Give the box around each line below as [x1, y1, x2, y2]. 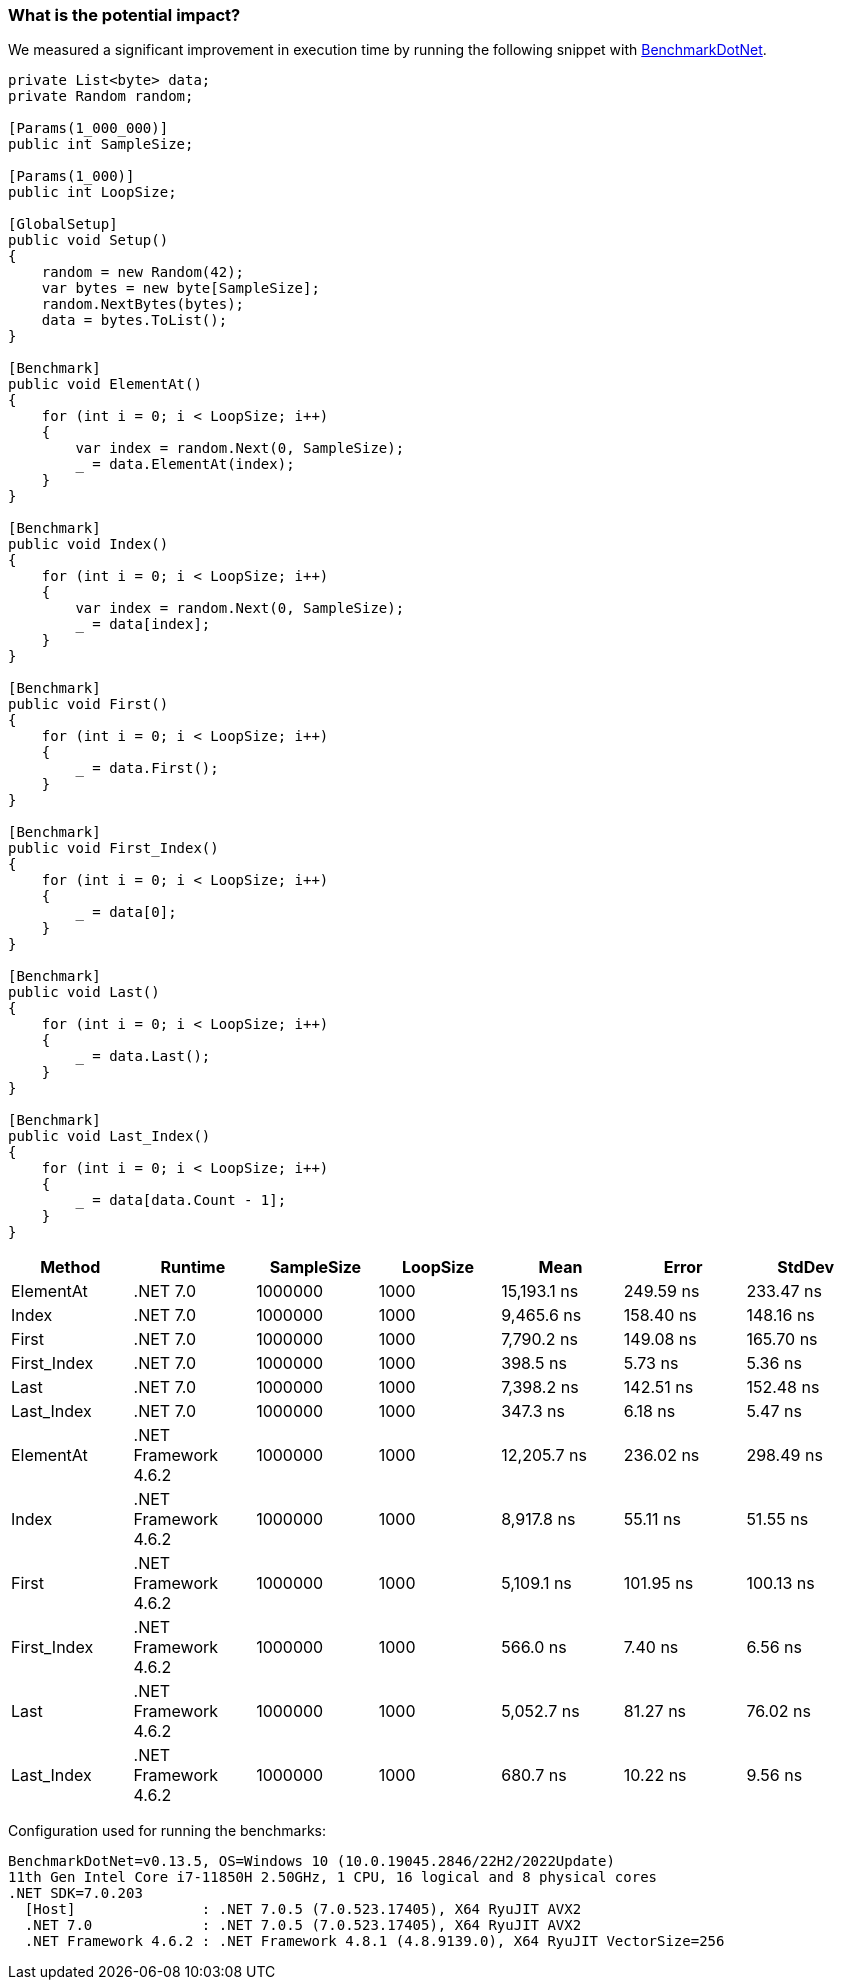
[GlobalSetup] [8, 216, 118, 233]
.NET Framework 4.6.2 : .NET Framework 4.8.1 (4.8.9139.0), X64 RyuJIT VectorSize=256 [24, 1933, 725, 1950]
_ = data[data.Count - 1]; [75, 1192, 287, 1209]
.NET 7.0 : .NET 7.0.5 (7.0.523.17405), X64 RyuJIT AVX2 [24, 1917, 582, 1934]
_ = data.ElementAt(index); [75, 456, 295, 473]
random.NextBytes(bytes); [41, 296, 245, 313]
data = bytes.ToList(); [41, 312, 228, 329]
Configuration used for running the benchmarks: [8, 1822, 326, 1840]
